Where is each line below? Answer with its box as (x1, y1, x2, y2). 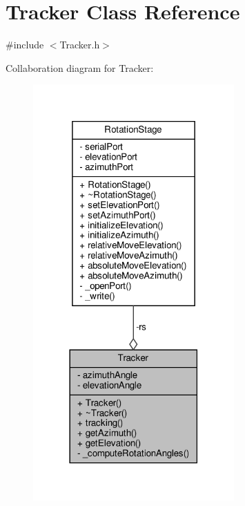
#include (6, 37, 44, 52)
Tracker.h (59, 37, 100, 52)
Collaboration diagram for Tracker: (6, 60, 154, 75)
